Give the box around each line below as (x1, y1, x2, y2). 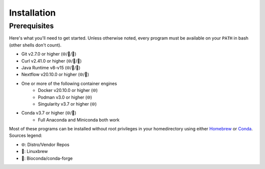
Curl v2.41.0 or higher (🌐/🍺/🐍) (21, 58, 82, 63)
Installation (9, 7, 56, 18)
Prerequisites (9, 21, 54, 30)
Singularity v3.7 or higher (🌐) (38, 101, 97, 107)
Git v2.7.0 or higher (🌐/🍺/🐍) (21, 51, 77, 57)
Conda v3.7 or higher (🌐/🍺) (21, 110, 77, 116)
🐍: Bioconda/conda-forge (21, 155, 73, 161)
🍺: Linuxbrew (21, 148, 48, 154)
